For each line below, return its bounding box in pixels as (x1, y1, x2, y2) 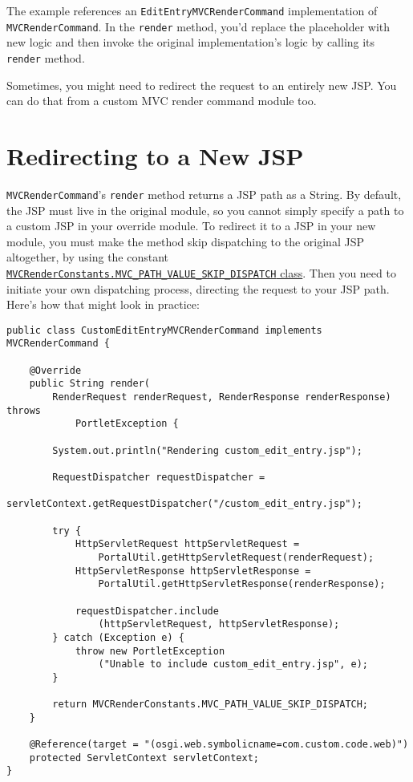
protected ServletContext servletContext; (29, 752, 259, 764)
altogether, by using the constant (6, 249, 169, 265)
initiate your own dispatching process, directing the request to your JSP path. (6, 280, 390, 297)
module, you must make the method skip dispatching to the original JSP (6, 233, 364, 249)
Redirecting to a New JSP (6, 139, 304, 172)
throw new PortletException (75, 645, 225, 657)
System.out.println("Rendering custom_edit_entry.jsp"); (52, 444, 362, 456)
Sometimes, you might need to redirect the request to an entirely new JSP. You (6, 76, 397, 93)
